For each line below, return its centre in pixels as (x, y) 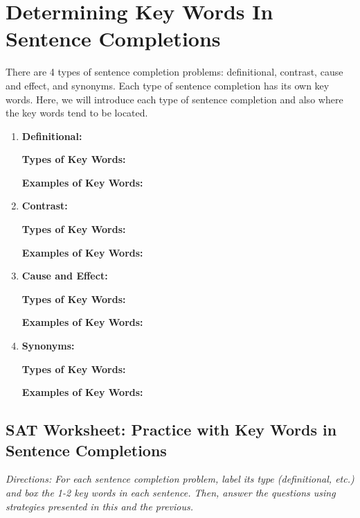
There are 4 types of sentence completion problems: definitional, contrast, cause (174, 72)
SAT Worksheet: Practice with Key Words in (171, 430)
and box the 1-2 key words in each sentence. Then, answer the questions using (171, 492)
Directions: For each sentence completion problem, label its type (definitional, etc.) (180, 479)
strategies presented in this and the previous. (100, 506)
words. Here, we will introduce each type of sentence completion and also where (174, 99)
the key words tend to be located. (77, 113)
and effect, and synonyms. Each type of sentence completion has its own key (168, 85)
